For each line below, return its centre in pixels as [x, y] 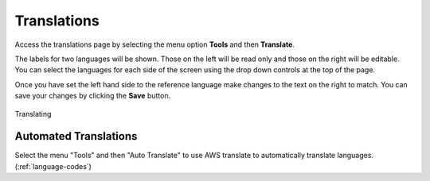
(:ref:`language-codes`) [53, 166]
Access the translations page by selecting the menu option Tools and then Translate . [154, 44]
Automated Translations [76, 136]
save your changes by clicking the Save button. [93, 96]
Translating [33, 114]
